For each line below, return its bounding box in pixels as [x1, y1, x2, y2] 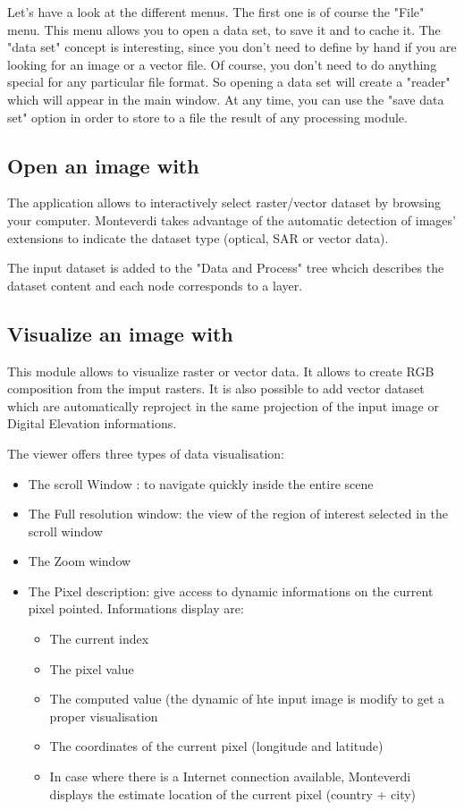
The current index [49, 629, 149, 648]
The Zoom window [28, 552, 131, 570]
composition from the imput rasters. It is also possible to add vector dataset [7, 379, 425, 398]
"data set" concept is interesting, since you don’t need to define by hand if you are [7, 38, 457, 56]
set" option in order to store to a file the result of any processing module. [7, 107, 408, 126]
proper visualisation [49, 706, 158, 725]
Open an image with [7, 151, 199, 179]
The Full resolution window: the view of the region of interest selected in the [28, 504, 448, 523]
